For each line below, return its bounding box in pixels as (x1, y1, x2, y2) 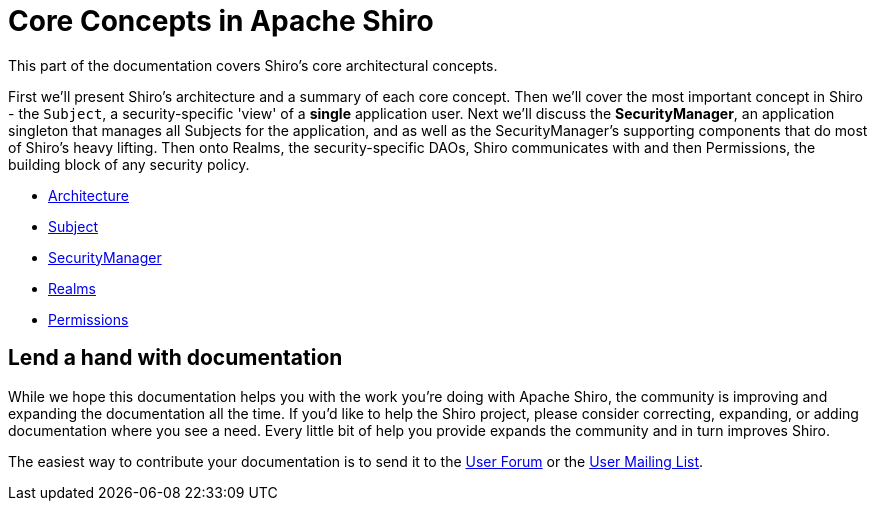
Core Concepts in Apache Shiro (8, 4, 434, 38)
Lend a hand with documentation (8, 345, 343, 371)
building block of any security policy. (8, 155, 250, 173)
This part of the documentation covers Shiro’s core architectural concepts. (8, 56, 498, 74)
